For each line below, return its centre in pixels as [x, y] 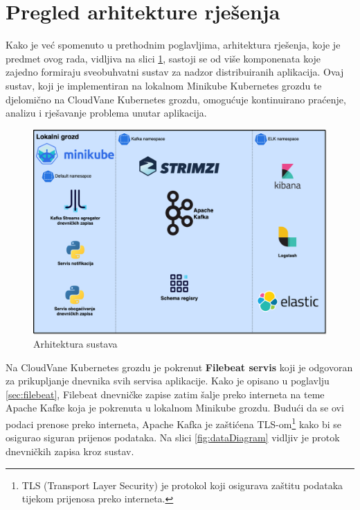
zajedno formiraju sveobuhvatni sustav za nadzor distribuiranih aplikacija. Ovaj [175, 72]
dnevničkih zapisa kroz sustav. [70, 451]
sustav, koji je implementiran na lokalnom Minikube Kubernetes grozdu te [164, 85]
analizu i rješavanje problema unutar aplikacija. [106, 113]
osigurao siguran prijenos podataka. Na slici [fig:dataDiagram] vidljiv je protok [173, 437]
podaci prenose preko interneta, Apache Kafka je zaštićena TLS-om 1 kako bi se [174, 423]
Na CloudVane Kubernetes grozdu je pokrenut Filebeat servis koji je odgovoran [179, 367]
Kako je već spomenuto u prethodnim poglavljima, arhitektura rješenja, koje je [173, 45]
